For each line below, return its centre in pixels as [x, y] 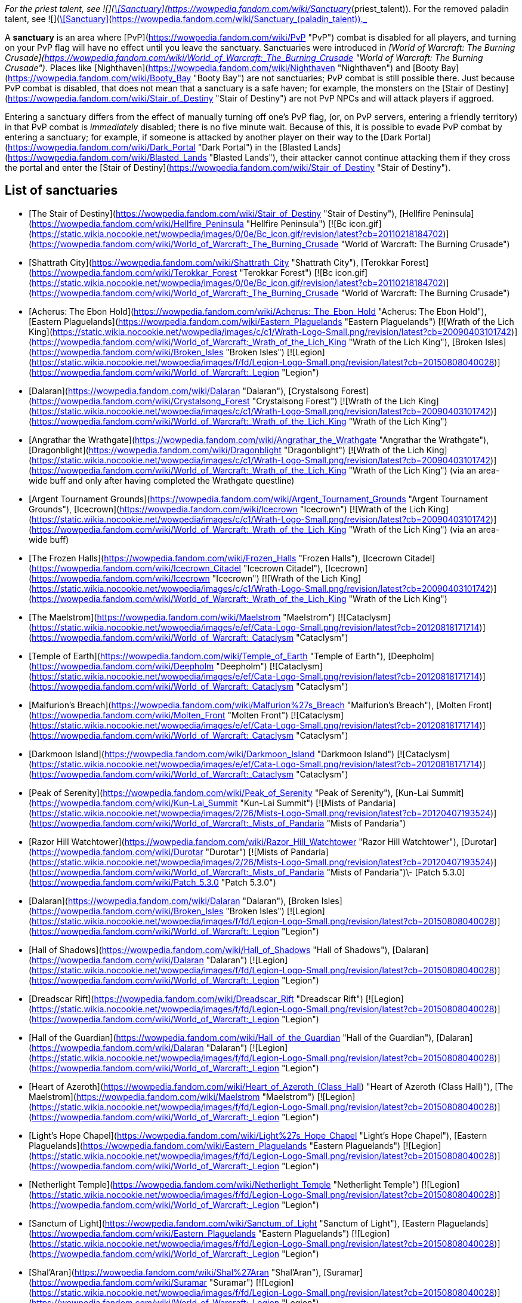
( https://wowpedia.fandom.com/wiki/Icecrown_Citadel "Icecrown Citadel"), [176, 568]
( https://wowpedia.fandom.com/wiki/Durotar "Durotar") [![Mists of [159, 852]
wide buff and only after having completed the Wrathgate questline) [162, 480]
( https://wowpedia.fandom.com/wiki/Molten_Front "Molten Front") [159, 715]
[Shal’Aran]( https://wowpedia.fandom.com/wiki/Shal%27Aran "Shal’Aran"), [175, 1272]
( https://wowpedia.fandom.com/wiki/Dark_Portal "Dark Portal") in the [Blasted [158, 147]
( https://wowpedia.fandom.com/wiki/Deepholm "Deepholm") [148, 666]
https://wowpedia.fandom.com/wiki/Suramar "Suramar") [143, 1282]
